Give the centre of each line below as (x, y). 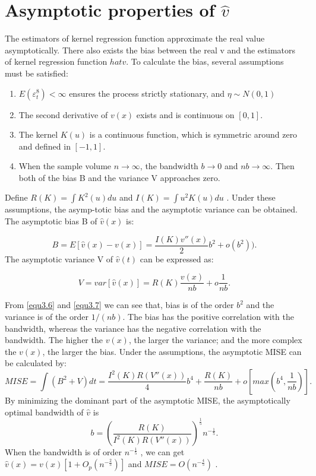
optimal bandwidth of (44, 412)
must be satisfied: (37, 73)
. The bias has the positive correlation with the (208, 316)
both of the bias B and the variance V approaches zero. (119, 177)
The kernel (38, 134)
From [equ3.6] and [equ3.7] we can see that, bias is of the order (119, 305)
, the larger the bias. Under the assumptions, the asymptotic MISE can (172, 351)
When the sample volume (65, 166)
